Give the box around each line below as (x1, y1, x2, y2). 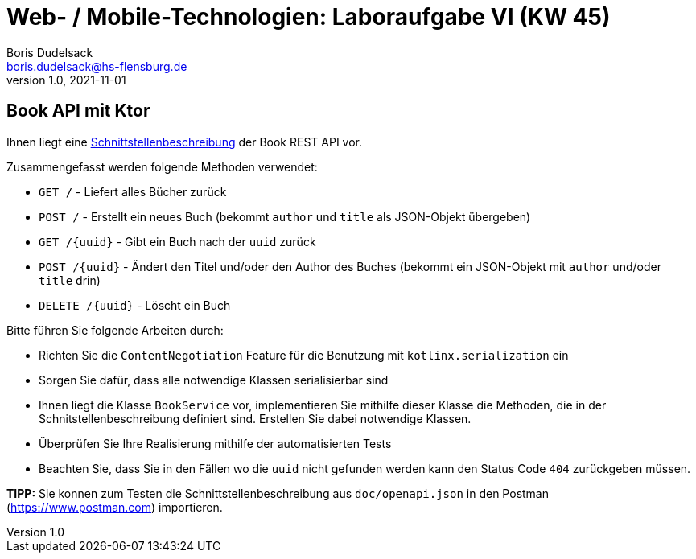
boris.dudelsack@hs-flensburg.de (6, 59, 187, 73)
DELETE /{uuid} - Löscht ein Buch (39, 298, 231, 312)
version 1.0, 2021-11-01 (6, 72, 126, 87)
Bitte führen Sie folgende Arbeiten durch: (6, 323, 224, 337)
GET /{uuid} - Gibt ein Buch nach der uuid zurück (39, 234, 316, 249)
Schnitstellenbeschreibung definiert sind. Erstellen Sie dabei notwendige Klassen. (39, 411, 472, 425)
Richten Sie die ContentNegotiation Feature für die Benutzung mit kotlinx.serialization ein (39, 347, 569, 362)
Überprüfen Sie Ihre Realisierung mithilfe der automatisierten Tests (39, 436, 392, 450)
